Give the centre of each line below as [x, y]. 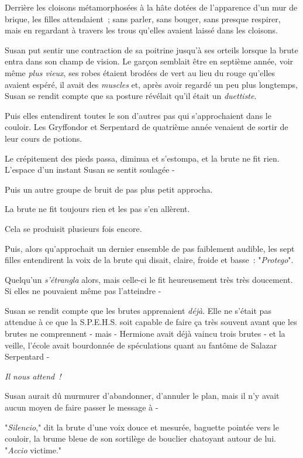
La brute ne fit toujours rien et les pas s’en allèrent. [97, 209]
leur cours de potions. [44, 138]
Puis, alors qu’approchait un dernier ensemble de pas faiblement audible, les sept [150, 248]
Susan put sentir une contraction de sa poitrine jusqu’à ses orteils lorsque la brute [151, 49]
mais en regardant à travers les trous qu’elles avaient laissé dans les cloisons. [141, 30]
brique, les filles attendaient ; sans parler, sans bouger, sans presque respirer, [143, 18]
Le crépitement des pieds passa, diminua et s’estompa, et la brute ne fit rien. [142, 158]
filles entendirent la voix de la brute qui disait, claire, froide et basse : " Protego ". [149, 260]
